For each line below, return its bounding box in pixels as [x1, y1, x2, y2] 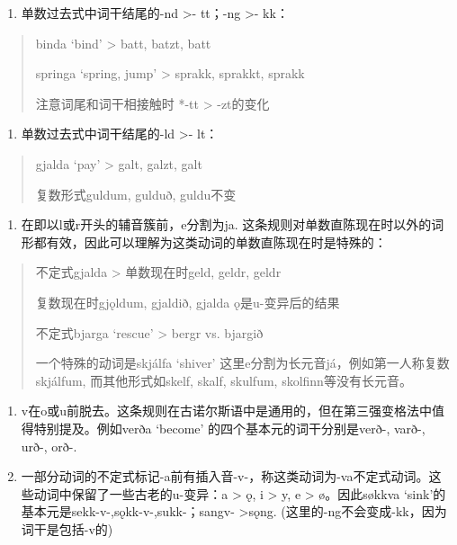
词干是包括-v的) [21, 519, 113, 538]
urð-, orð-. [21, 436, 77, 455]
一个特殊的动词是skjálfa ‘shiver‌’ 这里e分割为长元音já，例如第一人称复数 [35, 353, 450, 372]
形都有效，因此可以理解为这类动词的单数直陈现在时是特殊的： [21, 232, 387, 251]
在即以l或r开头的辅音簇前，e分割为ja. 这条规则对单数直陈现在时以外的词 [21, 215, 444, 234]
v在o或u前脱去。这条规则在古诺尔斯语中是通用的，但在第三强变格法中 [21, 401, 432, 420]
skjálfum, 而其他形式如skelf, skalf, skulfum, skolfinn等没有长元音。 [35, 371, 412, 389]
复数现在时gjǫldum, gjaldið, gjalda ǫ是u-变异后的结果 [35, 292, 340, 311]
